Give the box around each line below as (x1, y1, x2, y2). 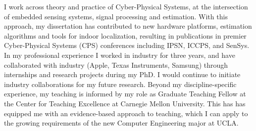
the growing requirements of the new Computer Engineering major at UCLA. (4, 118, 239, 128)
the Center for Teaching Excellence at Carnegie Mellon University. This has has (4, 98, 246, 108)
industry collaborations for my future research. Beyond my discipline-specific (4, 79, 237, 89)
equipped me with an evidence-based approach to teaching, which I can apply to (4, 108, 248, 118)
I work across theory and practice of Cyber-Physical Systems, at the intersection (4, 1, 248, 11)
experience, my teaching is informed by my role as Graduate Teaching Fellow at (4, 88, 246, 99)
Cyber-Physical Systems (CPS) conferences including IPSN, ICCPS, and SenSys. (4, 40, 250, 50)
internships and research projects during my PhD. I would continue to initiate (4, 69, 241, 80)
